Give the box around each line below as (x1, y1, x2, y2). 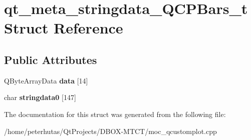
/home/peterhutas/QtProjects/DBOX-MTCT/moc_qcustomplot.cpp (4, 125, 217, 136)
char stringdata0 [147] (4, 92, 76, 102)
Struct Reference (4, 17, 123, 38)
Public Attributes (4, 51, 97, 67)
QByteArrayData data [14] (4, 75, 88, 85)
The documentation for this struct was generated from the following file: (4, 108, 226, 119)
